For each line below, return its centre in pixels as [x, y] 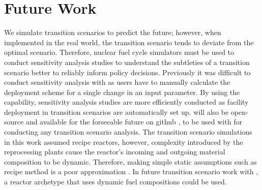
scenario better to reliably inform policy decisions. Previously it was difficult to [127, 72]
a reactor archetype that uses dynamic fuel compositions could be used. [115, 182]
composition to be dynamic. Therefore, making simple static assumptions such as [130, 161]
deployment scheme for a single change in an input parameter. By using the [122, 92]
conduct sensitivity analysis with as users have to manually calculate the [117, 82]
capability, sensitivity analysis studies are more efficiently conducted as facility [126, 102]
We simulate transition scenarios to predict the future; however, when [113, 32]
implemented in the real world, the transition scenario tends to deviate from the [129, 42]
